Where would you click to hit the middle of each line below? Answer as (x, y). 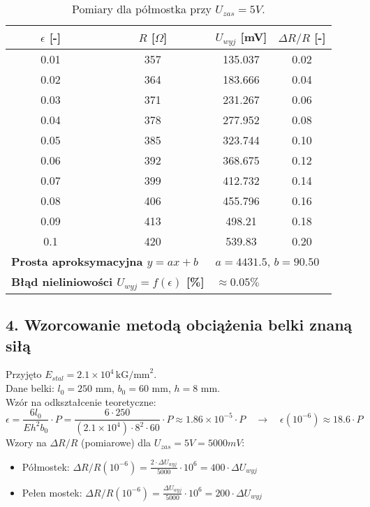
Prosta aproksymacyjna (77, 261)
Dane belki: (30, 388)
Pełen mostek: (52, 492)
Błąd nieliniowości (62, 281)
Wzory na (26, 442)
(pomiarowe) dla (116, 442)
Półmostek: (46, 466)
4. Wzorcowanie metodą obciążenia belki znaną (179, 325)
